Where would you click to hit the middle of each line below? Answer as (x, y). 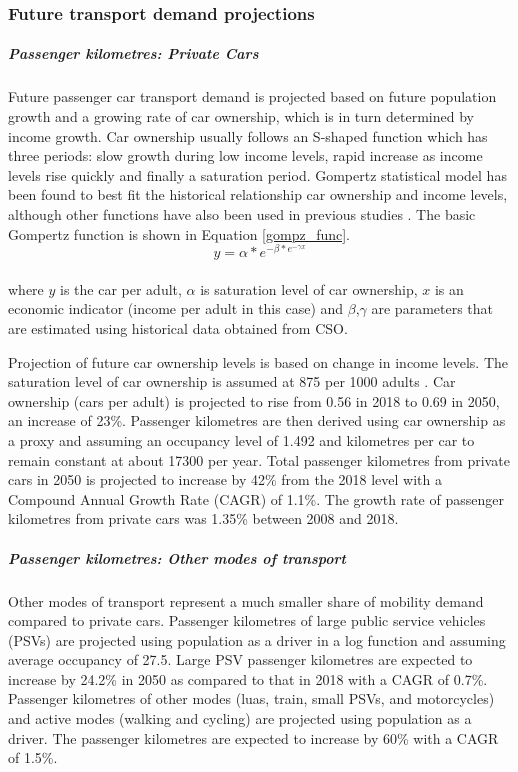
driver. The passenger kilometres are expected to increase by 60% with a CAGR (253, 737)
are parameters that (432, 308)
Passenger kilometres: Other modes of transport (177, 557)
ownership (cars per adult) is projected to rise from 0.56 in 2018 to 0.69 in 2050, (254, 400)
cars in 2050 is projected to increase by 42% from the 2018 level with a (225, 479)
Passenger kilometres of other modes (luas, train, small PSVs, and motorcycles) (251, 698)
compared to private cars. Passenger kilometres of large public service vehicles (247, 620)
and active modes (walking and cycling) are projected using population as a (240, 718)
